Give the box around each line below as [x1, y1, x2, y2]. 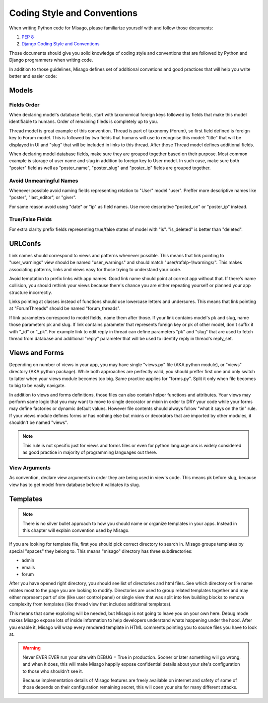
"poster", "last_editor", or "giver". [9, 195, 77, 201]
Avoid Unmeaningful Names [9, 177, 78, 184]
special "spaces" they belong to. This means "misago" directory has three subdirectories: [9, 548, 193, 554]
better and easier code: [9, 73, 57, 79]
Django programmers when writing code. [9, 57, 93, 63]
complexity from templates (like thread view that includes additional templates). [9, 601, 172, 607]
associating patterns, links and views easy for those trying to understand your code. [9, 266, 181, 272]
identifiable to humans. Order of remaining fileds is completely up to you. [9, 118, 158, 124]
